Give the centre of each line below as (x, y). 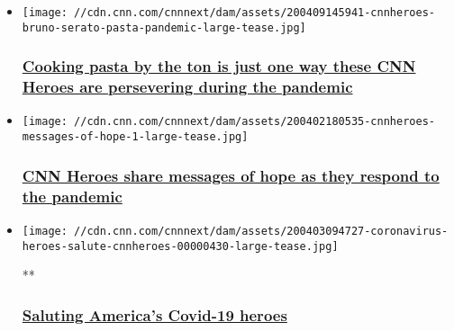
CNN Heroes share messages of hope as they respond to (231, 175)
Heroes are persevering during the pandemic (187, 87)
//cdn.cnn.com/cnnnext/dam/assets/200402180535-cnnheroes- (254, 122)
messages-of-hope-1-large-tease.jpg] (135, 137)
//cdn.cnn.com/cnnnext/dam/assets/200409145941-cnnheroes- (254, 13)
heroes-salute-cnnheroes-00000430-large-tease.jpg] (180, 246)
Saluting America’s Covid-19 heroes (154, 314)
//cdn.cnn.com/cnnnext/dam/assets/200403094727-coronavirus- (261, 231)
